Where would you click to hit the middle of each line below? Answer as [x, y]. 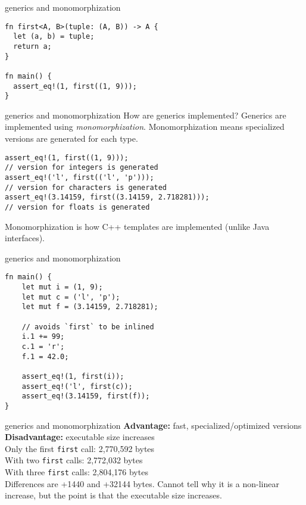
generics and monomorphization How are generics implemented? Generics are [146, 115]
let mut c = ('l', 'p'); [71, 297]
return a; [32, 46]
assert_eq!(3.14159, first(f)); [86, 396]
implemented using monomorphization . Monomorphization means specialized [145, 127]
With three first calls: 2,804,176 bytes [76, 472]
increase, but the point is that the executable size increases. [113, 495]
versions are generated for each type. [71, 138]
